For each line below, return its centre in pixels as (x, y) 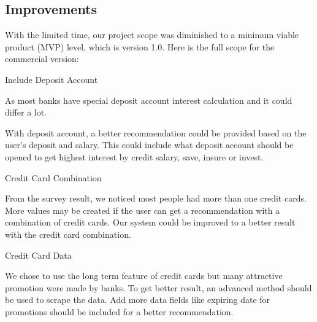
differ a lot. (26, 112)
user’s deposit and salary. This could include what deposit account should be (149, 145)
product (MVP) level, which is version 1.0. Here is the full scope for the (140, 46)
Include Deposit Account (52, 79)
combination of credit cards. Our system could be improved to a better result (150, 222)
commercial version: (42, 59)
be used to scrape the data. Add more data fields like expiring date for (138, 300)
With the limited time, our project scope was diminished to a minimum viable (152, 35)
